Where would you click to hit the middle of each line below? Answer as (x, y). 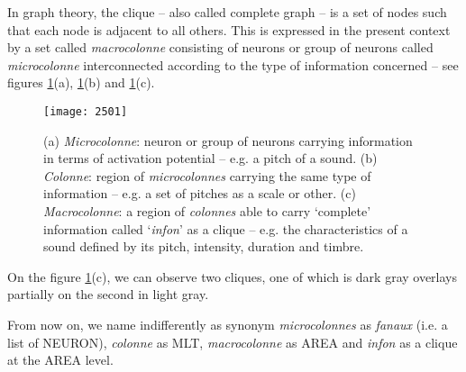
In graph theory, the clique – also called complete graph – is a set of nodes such (227, 12)
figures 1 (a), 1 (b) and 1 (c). (81, 82)
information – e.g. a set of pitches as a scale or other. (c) (200, 193)
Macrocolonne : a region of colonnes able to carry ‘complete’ (207, 211)
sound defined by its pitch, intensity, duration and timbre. (204, 246)
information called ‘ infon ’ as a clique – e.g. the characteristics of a (226, 228)
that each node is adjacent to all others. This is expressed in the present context (229, 29)
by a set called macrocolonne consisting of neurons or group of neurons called (220, 47)
